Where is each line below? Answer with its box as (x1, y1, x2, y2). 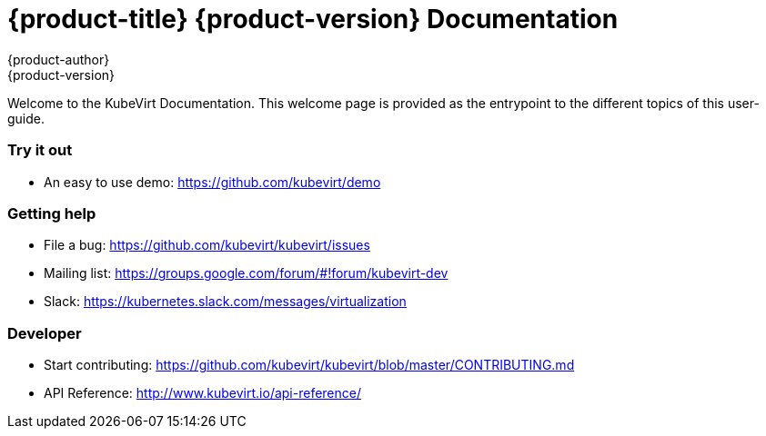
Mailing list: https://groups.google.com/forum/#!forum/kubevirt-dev (44, 265, 449, 282)
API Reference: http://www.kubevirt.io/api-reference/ (44, 385, 362, 401)
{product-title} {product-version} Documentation (7, 4, 619, 35)
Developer (7, 323, 82, 342)
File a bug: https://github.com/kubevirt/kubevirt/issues (44, 237, 370, 253)
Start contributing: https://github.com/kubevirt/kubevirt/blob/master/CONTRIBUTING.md (44, 357, 575, 372)
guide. (7, 110, 45, 126)
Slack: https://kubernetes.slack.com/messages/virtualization (44, 293, 407, 310)
